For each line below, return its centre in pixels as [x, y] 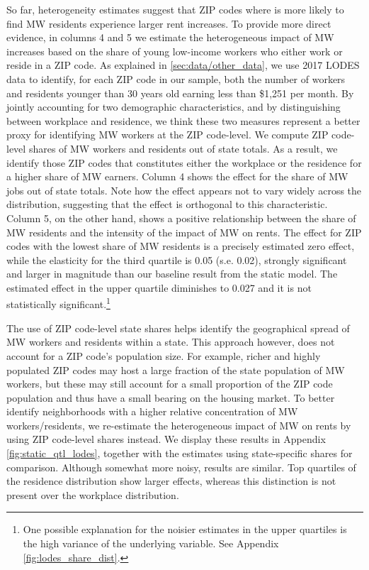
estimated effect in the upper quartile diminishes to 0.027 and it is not [159, 287]
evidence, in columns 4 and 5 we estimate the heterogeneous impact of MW [170, 37]
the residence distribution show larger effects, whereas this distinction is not [171, 481]
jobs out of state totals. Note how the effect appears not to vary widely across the [184, 190]
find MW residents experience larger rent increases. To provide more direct [169, 23]
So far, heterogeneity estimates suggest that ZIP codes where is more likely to [175, 9]
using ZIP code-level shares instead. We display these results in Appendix [166, 439]
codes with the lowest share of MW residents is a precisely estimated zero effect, [181, 246]
